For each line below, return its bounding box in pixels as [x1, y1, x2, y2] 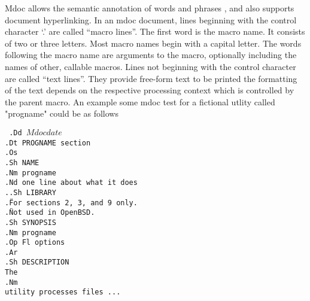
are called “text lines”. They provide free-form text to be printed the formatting [5, 72, 297, 84]
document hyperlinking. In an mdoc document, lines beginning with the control [5, 13, 297, 26]
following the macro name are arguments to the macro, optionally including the [5, 48, 297, 61]
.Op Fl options [5, 238, 65, 247]
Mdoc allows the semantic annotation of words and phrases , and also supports [5, 2, 294, 14]
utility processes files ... [5, 288, 121, 297]
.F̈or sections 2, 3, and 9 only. [5, 198, 138, 207]
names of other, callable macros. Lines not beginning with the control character [5, 60, 296, 72]
